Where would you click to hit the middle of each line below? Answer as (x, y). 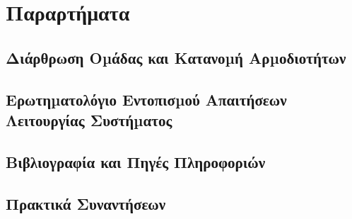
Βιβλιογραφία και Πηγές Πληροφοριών (136, 161)
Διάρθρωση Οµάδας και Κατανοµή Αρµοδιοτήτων (176, 57)
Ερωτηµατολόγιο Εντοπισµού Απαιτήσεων (146, 99)
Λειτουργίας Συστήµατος (89, 119)
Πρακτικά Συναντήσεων (86, 203)
